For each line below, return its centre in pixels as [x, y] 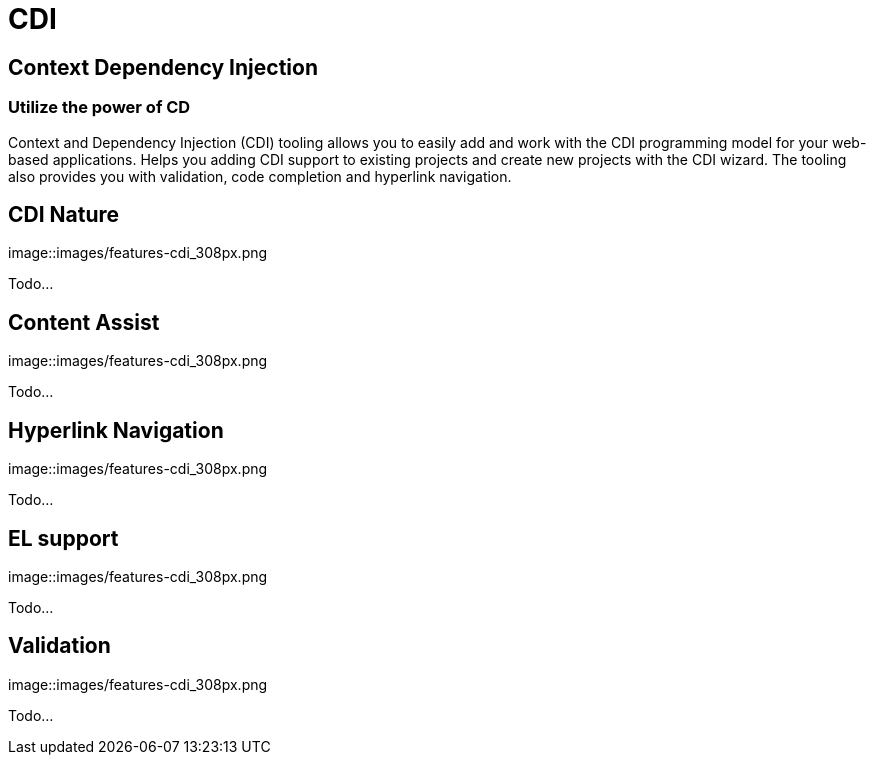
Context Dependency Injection [163, 67]
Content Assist [84, 322]
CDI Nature [64, 214]
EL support [63, 538]
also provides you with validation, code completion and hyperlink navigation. [260, 176]
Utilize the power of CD [99, 107]
